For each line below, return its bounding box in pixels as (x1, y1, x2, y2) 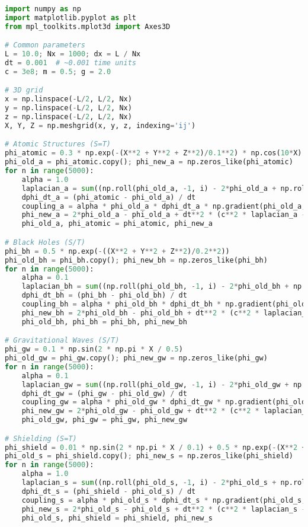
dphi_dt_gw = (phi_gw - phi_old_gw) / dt (21, 389, 187, 398)
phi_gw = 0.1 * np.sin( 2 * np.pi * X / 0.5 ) (5, 345, 183, 354)
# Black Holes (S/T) (5, 238, 86, 247)
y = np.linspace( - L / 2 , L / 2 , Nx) (5, 104, 132, 113)
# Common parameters (5, 41, 86, 50)
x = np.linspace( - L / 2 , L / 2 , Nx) (5, 95, 132, 104)
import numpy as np (5, 5, 81, 13)
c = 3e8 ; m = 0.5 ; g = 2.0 (5, 67, 111, 76)
